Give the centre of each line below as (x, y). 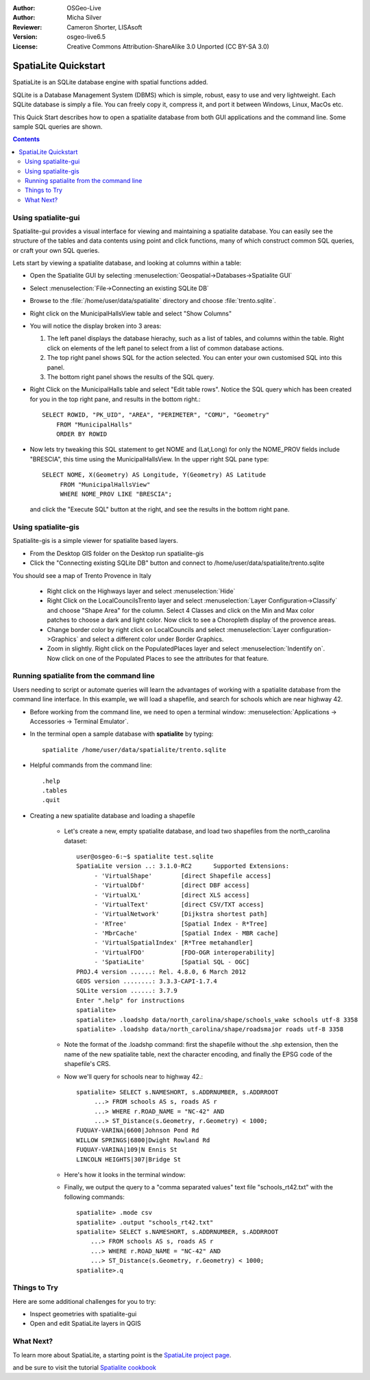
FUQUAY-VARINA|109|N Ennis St (127, 1150)
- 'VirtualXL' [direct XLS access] (172, 895)
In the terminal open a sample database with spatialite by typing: (122, 734)
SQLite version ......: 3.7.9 (127, 991)
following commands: (94, 1197)
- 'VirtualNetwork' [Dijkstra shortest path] (181, 914)
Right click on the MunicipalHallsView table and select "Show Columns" (131, 313)
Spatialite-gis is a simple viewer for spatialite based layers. (95, 541)
